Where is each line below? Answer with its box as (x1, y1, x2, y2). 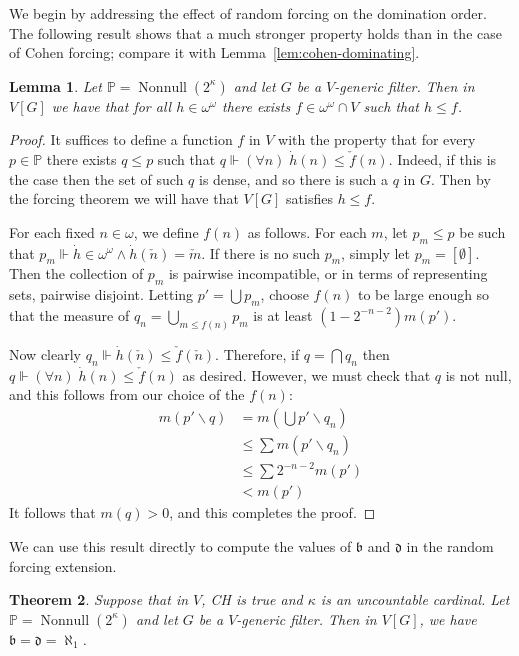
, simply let (341, 242, 411, 263)
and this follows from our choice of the (9, 384, 245, 405)
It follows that (9, 502, 96, 523)
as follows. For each (247, 221, 367, 242)
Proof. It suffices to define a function (9, 129, 233, 150)
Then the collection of (9, 263, 144, 284)
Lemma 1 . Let (9, 75, 102, 96)
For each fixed (9, 221, 95, 242)
